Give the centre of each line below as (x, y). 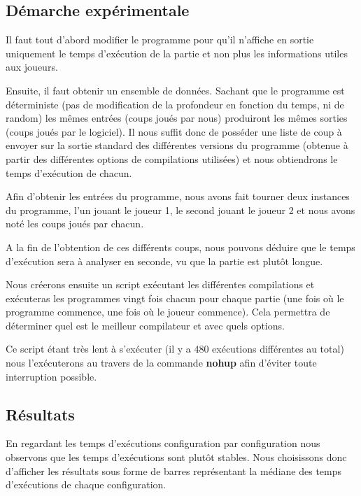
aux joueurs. (32, 67)
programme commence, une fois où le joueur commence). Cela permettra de (168, 312)
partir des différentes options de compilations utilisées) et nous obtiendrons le (172, 158)
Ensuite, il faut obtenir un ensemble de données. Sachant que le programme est (175, 90)
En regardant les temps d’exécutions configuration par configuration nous (163, 443)
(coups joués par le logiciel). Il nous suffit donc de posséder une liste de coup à (174, 131)
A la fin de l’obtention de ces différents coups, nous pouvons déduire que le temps (180, 247)
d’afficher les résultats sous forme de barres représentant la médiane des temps (174, 470)
